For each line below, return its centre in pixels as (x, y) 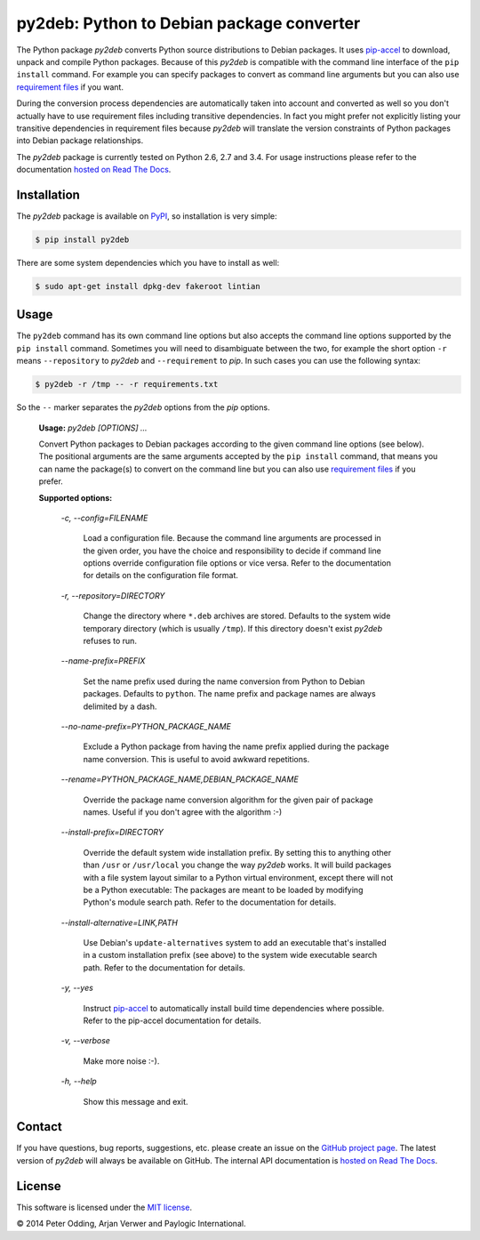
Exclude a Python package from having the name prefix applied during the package (236, 746)
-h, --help (79, 1082)
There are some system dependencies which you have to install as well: (148, 262)
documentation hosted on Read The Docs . (94, 170)
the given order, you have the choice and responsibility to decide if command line (232, 551)
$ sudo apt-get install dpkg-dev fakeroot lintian (148, 286)
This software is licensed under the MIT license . (104, 1207)
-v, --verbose (86, 1041)
